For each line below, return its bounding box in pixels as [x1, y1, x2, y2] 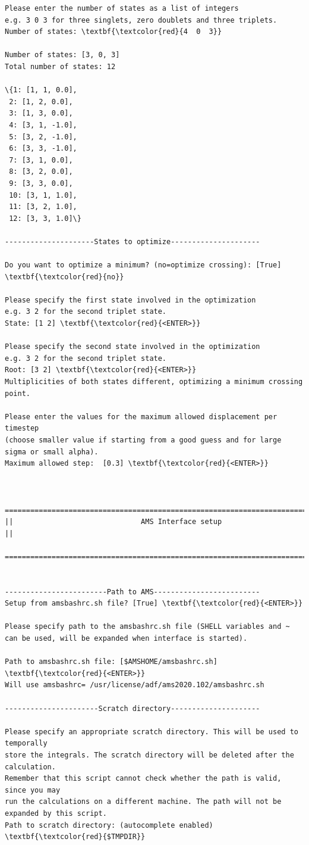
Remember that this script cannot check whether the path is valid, [5, 774, 282, 783]
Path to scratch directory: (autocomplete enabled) [5, 821, 213, 830]
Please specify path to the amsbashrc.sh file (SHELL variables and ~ [5, 622, 290, 631]
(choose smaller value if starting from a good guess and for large [5, 435, 282, 444]
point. [5, 389, 30, 398]
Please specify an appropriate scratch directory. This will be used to [5, 727, 298, 736]
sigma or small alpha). [5, 447, 99, 456]
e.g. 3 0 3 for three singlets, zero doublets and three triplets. [5, 15, 278, 24]
